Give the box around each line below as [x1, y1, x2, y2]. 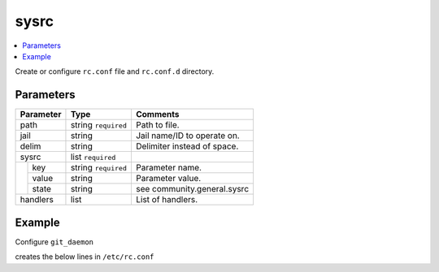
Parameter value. [135, 173, 202, 184]
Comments [135, 109, 180, 120]
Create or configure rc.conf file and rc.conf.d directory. [15, 67, 215, 76]
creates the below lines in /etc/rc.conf [15, 252, 154, 261]
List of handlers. [135, 194, 198, 205]
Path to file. [135, 119, 180, 131]
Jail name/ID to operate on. [135, 130, 240, 141]
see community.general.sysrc [135, 183, 250, 195]
